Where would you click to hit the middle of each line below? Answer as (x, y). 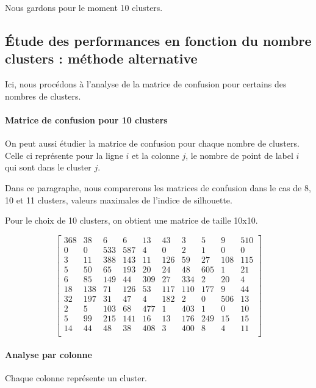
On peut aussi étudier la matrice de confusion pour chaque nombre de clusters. (152, 143)
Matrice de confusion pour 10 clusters (86, 119)
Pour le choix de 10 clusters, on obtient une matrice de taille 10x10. (131, 220)
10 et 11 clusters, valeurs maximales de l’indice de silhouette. (119, 199)
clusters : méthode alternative (101, 58)
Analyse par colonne (48, 354)
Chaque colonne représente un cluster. (76, 377)
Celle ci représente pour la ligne (64, 155)
